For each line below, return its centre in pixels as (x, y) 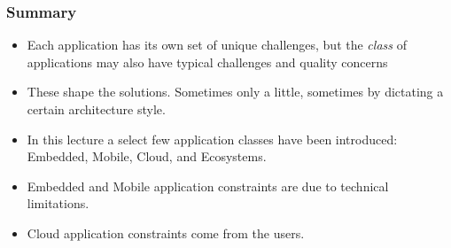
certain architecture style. (96, 109)
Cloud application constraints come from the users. (166, 232)
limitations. (58, 203)
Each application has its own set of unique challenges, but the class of (217, 45)
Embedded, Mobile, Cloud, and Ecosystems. (147, 156)
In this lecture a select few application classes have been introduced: (212, 139)
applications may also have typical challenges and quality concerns (207, 62)
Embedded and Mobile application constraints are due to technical (208, 186)
